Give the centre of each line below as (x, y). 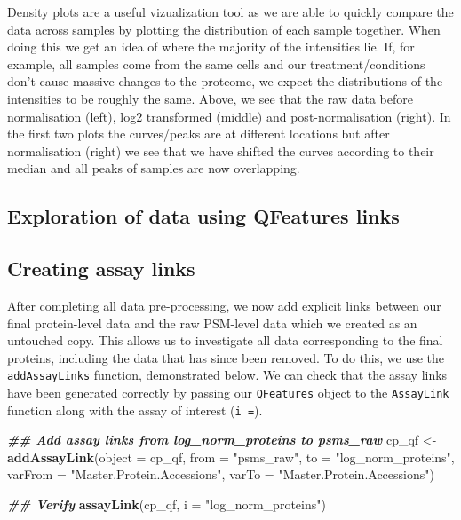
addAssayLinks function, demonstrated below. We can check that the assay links (227, 375)
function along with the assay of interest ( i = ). (135, 410)
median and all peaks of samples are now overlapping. (154, 168)
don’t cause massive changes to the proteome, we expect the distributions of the (225, 81)
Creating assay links (101, 268)
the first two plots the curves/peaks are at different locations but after (199, 134)
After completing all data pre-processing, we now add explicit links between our (224, 305)
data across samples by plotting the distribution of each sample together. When (224, 29)
